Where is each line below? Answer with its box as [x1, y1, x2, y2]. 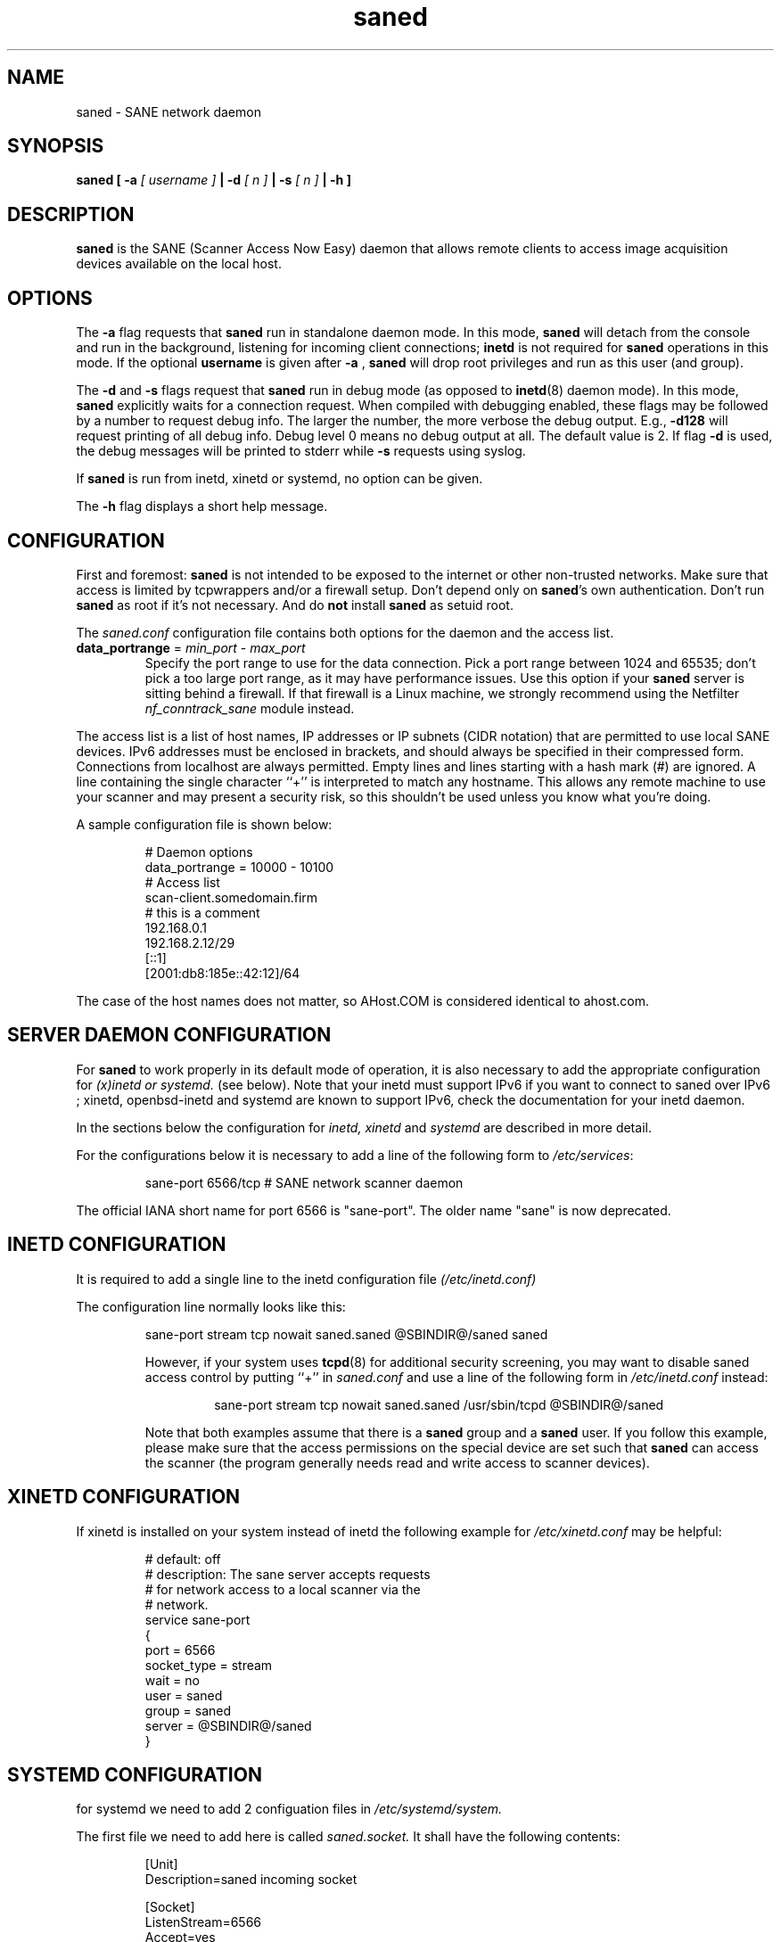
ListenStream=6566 [144, 1914, 262, 1930]
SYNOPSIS [7, 135, 104, 158]
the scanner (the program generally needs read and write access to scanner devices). [144, 1454, 650, 1470]
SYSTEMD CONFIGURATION [7, 1763, 262, 1786]
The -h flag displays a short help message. [76, 498, 328, 514]
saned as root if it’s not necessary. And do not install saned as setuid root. [76, 597, 514, 613]
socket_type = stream [144, 1657, 273, 1673]
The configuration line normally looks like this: [76, 1298, 346, 1314]
